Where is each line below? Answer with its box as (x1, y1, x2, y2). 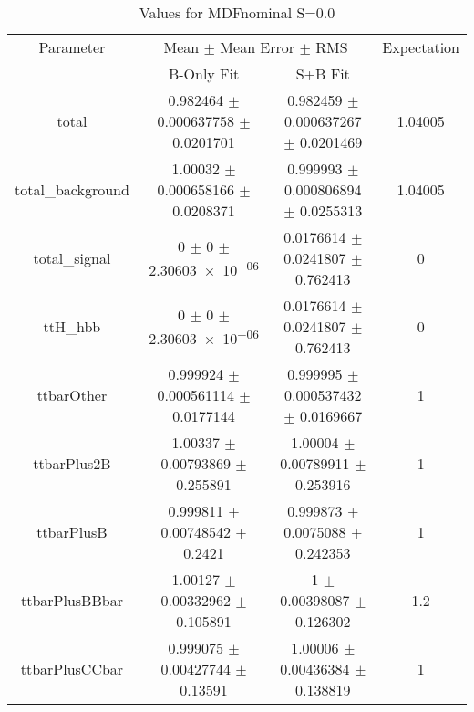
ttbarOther (36, 384, 108, 405)
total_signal (33, 247, 111, 268)
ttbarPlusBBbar (20, 590, 123, 611)
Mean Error (220, 37, 295, 58)
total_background (15, 179, 129, 200)
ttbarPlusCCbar (20, 658, 124, 679)
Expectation (382, 37, 459, 58)
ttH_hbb (43, 316, 101, 337)
